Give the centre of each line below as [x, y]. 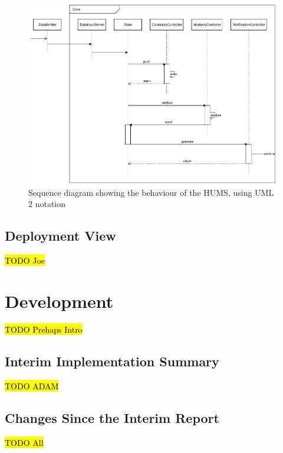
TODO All [24, 442]
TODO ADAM [32, 385]
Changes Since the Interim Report [112, 417]
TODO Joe [25, 260]
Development [59, 301]
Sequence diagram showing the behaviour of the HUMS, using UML [151, 192]
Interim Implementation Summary [112, 361]
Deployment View [60, 236]
